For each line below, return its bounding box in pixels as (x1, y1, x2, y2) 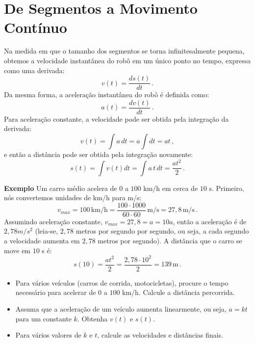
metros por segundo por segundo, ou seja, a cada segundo (76, 226, 249, 236)
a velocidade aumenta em (4, 236, 80, 245)
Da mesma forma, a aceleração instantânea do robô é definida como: (4, 89, 209, 100)
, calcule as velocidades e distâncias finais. (97, 330, 223, 340)
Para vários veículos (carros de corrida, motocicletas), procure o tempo (15, 277, 229, 288)
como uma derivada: (4, 65, 65, 75)
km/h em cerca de (143, 183, 198, 193)
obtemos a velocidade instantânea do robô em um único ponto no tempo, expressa (4, 55, 251, 65)
